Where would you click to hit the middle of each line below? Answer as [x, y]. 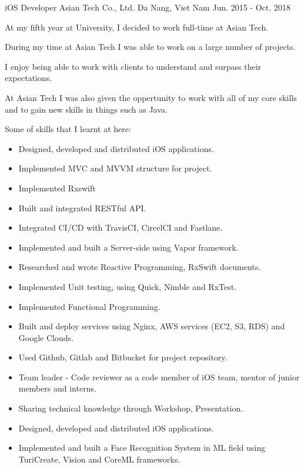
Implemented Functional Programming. [89, 306]
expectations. [29, 78]
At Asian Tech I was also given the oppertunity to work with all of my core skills [151, 97]
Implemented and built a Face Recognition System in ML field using [142, 448]
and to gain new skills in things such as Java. [86, 109]
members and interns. [57, 388]
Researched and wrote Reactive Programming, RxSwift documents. [140, 267]
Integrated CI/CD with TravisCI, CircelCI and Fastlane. [121, 227]
